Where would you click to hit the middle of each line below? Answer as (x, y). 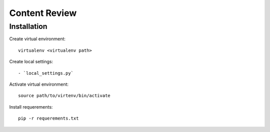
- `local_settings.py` (46, 73)
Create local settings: (31, 62)
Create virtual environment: (37, 39)
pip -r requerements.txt (48, 119)
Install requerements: (31, 107)
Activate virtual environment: (39, 84)
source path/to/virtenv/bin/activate (64, 96)
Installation (28, 26)
